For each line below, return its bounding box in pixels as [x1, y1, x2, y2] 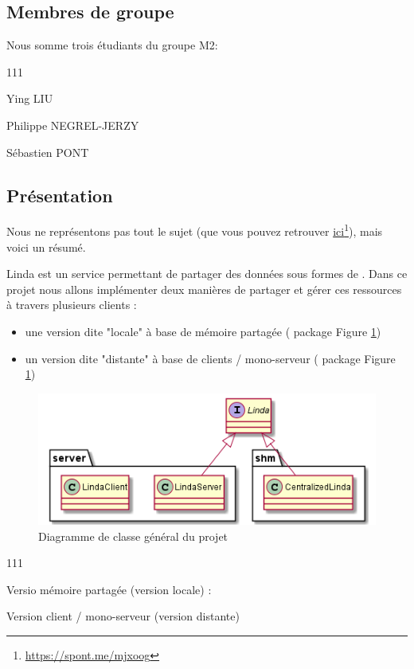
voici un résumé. [6, 238, 86, 255]
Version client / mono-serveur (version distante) [6, 608, 240, 624]
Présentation [6, 182, 113, 207]
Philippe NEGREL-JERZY [6, 116, 139, 133]
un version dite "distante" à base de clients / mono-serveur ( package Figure [25, 350, 396, 366]
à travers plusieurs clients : [6, 296, 137, 313]
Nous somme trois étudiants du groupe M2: [6, 37, 218, 53]
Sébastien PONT [6, 143, 89, 160]
